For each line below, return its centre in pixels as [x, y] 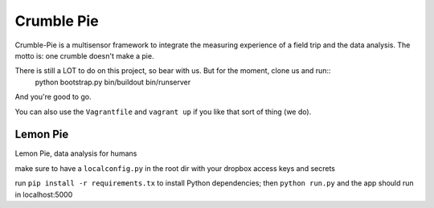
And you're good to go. [53, 97]
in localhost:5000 [44, 194]
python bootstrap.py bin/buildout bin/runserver [113, 82]
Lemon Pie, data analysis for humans [76, 153]
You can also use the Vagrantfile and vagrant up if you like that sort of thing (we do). [163, 112]
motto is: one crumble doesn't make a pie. [84, 55]
